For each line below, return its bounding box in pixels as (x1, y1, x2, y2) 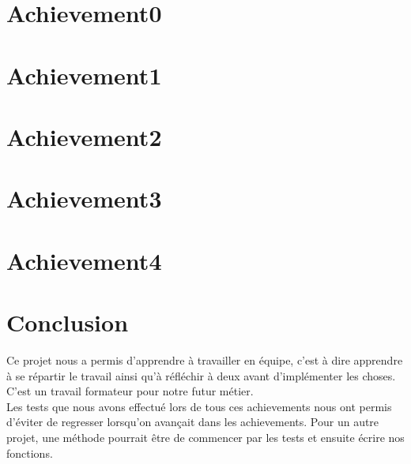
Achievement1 (6, 58, 162, 91)
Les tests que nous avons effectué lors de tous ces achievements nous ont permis (6, 398, 392, 414)
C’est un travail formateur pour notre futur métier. (6, 383, 254, 399)
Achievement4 (6, 244, 162, 276)
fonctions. (6, 444, 53, 461)
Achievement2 (6, 120, 162, 152)
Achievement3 (6, 182, 162, 215)
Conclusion (6, 306, 129, 339)
